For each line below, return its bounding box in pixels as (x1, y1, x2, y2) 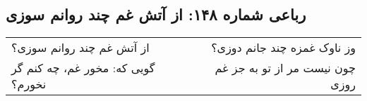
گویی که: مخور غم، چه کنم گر (11, 60, 155, 76)
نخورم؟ (11, 76, 47, 93)
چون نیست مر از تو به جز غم (215, 60, 356, 76)
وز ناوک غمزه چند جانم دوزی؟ (211, 39, 356, 56)
